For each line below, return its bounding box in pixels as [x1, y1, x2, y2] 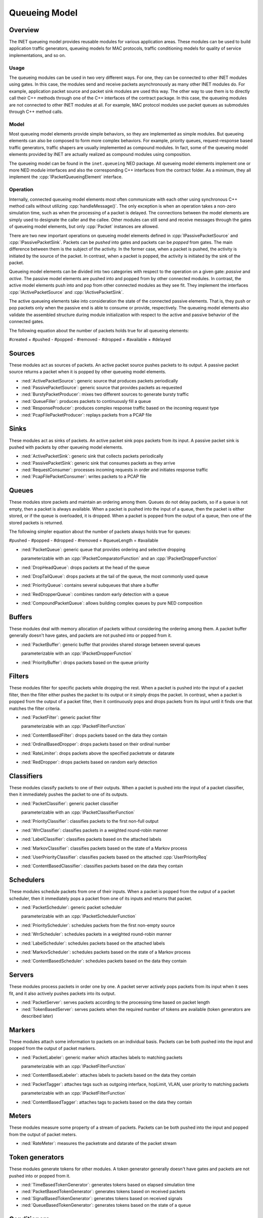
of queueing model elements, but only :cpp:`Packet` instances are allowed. [9, 224, 159, 229]
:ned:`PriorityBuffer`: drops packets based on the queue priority [21, 659, 149, 665]
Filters [9, 672, 29, 681]
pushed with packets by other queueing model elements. [9, 444, 124, 450]
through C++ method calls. [9, 109, 63, 114]
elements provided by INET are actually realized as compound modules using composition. [9, 152, 191, 157]
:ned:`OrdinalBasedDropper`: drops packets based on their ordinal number [21, 741, 170, 747]
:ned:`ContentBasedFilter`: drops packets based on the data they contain [21, 732, 168, 738]
